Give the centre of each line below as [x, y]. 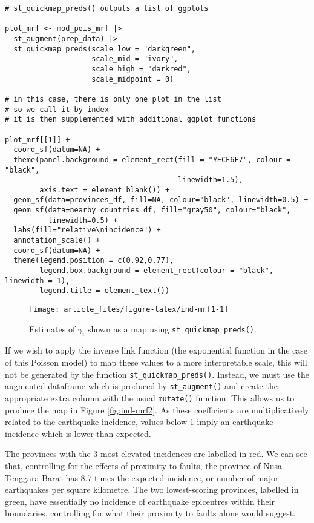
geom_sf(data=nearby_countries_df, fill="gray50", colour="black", [152, 210]
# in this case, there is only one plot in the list [113, 99]
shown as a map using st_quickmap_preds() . [172, 328]
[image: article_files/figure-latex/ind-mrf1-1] [129, 310]
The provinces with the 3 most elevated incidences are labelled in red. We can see [156, 454]
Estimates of [52, 328]
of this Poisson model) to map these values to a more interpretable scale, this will [156, 362]
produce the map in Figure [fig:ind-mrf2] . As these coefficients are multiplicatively [157, 410]
